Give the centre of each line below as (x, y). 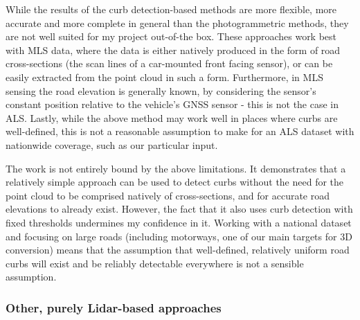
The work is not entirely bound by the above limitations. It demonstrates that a (176, 168)
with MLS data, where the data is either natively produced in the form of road (173, 50)
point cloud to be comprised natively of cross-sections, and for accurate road (168, 195)
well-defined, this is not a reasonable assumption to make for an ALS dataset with (180, 131)
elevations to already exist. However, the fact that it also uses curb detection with (179, 209)
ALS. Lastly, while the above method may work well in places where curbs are (172, 117)
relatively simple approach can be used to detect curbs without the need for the (175, 182)
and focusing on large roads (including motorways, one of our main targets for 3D (179, 236)
